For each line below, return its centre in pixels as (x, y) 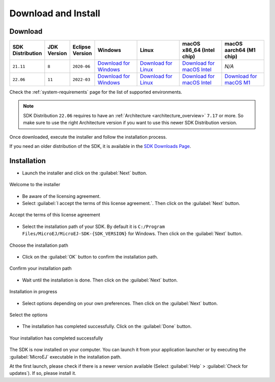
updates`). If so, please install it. (43, 373)
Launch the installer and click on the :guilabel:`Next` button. (85, 173)
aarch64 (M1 (240, 50)
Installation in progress (33, 292)
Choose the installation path (39, 245)
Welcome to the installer (35, 185)
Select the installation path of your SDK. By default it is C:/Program (93, 226)
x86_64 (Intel (198, 50)
